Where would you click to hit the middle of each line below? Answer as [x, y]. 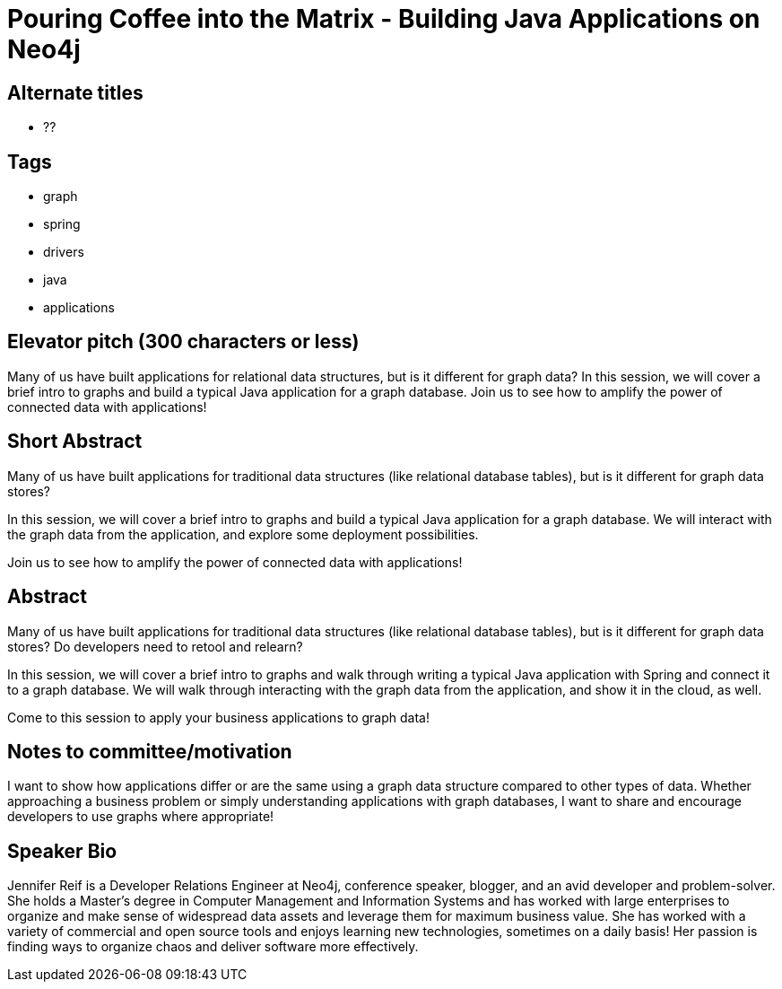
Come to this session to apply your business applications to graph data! [218, 717]
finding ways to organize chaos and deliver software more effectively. [213, 947]
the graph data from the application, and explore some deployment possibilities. [243, 534]
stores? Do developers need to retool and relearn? [155, 646]
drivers [64, 252]
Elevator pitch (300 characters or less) [183, 342]
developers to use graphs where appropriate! [141, 817]
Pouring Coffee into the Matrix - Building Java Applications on [384, 19]
